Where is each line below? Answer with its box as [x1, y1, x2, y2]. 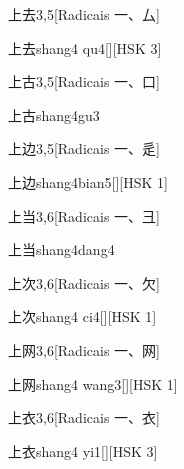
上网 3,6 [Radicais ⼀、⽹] [8, 339, 160, 360]
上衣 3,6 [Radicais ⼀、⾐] [8, 407, 160, 428]
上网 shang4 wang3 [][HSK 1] [8, 373, 178, 394]
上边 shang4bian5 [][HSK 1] [8, 171, 168, 192]
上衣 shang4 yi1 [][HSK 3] [8, 440, 158, 461]
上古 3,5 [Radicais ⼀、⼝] [8, 71, 160, 92]
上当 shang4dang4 [8, 239, 115, 260]
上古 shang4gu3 [8, 104, 100, 125]
